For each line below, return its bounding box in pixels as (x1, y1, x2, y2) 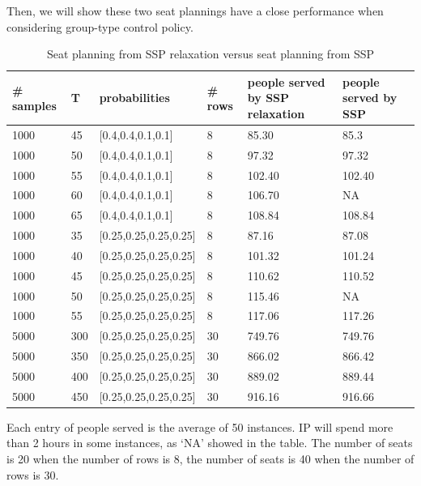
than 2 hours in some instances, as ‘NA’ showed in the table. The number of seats (6, 434, 413, 451)
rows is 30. (6, 466, 59, 483)
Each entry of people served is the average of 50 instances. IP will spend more (6, 418, 393, 435)
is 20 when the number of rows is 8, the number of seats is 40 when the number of (6, 450, 415, 467)
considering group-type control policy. (6, 18, 193, 35)
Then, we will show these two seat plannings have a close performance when (6, 2, 384, 19)
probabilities (99, 89, 170, 106)
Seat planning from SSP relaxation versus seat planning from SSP (46, 45, 375, 62)
